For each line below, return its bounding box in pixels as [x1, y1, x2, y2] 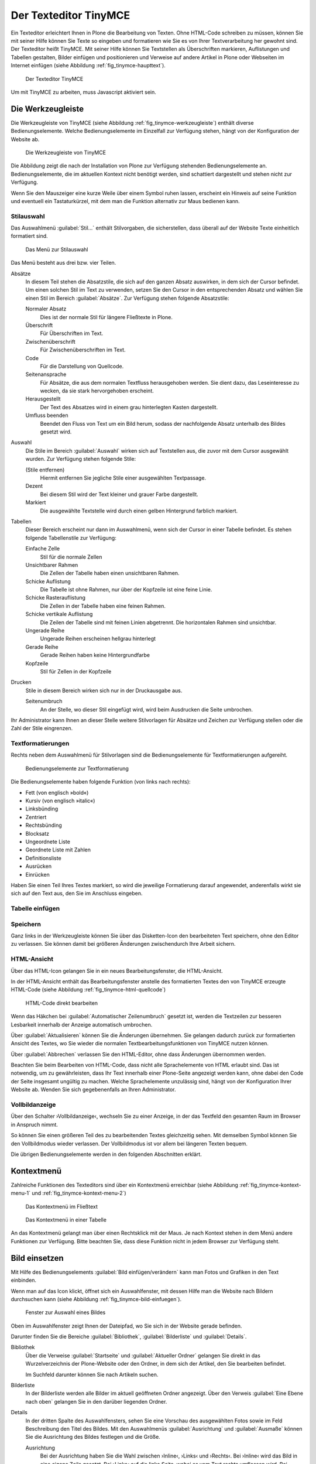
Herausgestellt [25, 395, 61, 402]
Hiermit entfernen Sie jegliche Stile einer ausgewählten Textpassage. [40, 474, 207, 481]
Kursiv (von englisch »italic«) [25, 797, 95, 805]
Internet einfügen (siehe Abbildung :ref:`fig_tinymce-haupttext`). [11, 62, 166, 69]
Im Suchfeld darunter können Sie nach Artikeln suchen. [25, 1371, 159, 1378]
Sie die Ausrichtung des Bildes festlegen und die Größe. [25, 1434, 160, 1441]
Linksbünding [25, 805, 59, 812]
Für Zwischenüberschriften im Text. [40, 346, 126, 354]
